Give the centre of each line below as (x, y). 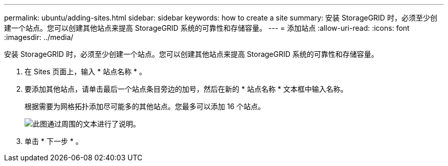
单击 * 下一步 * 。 (54, 141)
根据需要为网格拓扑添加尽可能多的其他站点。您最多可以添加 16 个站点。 (145, 106)
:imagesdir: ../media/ (39, 37)
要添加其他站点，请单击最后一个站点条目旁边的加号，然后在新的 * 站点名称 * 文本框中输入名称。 (186, 89)
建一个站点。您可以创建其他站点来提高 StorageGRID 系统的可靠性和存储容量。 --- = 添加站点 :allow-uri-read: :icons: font (207, 28)
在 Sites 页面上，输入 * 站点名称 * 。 (86, 71)
